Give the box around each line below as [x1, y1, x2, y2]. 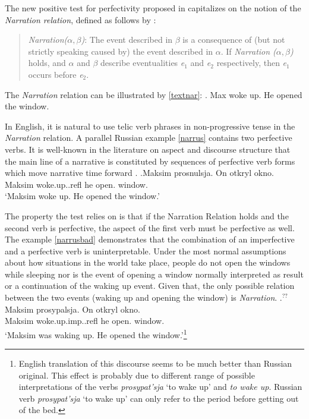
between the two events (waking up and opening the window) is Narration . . [5, 291, 282, 304]
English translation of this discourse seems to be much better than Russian [18, 357, 292, 370]
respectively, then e [216, 56, 287, 69]
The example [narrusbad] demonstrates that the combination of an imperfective [5, 233, 295, 245]
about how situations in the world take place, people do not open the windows [5, 256, 291, 269]
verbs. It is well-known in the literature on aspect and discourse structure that [5, 143, 291, 155]
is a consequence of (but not [182, 33, 285, 46]
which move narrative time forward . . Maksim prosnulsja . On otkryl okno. [5, 166, 274, 179]
